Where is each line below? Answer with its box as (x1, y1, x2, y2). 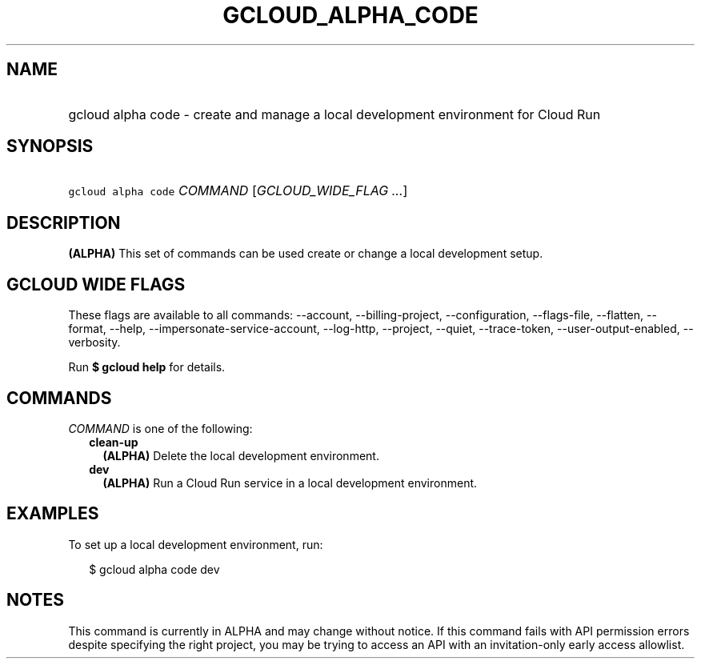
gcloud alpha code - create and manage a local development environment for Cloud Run (68, 106, 601, 122)
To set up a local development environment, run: (68, 537, 323, 551)
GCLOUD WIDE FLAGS (6, 274, 186, 294)
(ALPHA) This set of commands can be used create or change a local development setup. (68, 246, 543, 261)
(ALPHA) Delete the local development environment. (102, 448, 379, 463)
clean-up (89, 435, 138, 449)
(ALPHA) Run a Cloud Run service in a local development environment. (102, 475, 478, 490)
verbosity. (68, 335, 121, 350)
